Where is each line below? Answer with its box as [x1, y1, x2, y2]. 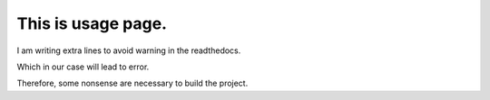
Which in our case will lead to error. [16, 61, 150, 72]
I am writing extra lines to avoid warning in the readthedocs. [16, 45, 241, 56]
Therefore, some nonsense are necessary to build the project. [16, 77, 249, 89]
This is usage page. [16, 14, 168, 33]
